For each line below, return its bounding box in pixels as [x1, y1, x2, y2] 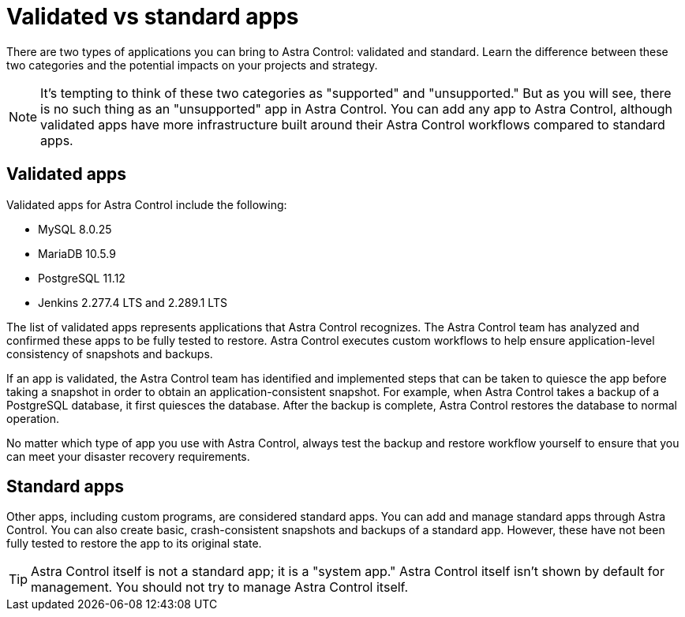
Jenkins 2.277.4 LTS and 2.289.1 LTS [38, 295, 227, 309]
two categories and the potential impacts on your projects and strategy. [6, 58, 378, 72]
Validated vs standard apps [6, 3, 299, 30]
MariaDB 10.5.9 [38, 246, 116, 260]
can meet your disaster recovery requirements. [6, 449, 250, 463]
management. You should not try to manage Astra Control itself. [31, 579, 409, 596]
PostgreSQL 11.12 [38, 271, 125, 285]
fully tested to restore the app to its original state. [6, 537, 262, 551]
